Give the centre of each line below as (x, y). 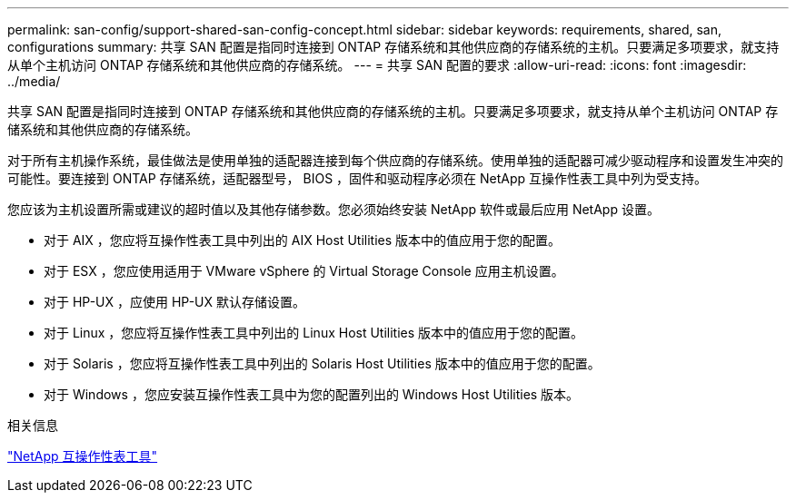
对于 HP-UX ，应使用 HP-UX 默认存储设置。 (174, 302)
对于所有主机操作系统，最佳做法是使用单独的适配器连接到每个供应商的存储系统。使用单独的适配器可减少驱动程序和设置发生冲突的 (395, 160)
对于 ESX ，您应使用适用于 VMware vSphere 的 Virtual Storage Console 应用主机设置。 (304, 271)
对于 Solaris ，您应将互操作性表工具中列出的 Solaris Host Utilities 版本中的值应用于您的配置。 (322, 363)
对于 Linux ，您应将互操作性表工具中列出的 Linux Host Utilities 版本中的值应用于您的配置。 (314, 333)
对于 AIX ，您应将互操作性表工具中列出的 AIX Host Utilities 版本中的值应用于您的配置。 (303, 240)
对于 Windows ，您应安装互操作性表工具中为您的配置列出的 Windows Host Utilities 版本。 (312, 394)
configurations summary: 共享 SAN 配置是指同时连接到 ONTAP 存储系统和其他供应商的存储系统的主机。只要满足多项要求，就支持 (393, 47)
